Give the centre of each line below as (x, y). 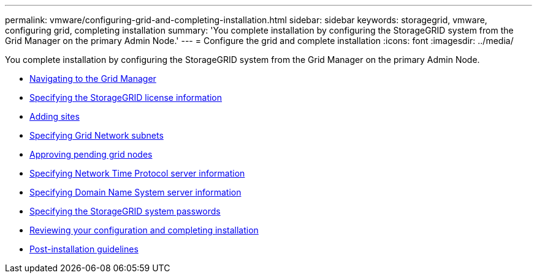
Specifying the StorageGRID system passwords (125, 211)
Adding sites (55, 116)
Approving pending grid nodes (91, 154)
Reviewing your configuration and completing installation (144, 230)
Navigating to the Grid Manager (93, 79)
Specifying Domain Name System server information (135, 192)
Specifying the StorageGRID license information (126, 97)
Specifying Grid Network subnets (97, 135)
